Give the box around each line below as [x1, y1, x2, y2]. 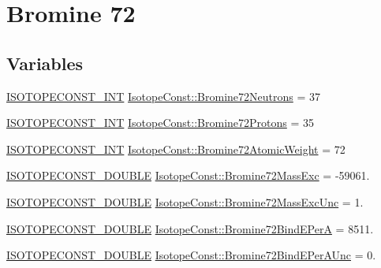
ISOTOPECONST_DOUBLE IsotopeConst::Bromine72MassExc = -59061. [6, 167, 370, 184]
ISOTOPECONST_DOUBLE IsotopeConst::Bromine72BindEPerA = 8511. [6, 220, 374, 236]
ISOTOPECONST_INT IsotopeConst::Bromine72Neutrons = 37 [6, 87, 320, 104]
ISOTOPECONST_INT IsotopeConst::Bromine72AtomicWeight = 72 [6, 140, 346, 157]
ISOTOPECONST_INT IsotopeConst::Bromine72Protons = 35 [6, 114, 315, 131]
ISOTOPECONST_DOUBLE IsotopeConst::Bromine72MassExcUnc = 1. [6, 193, 364, 210]
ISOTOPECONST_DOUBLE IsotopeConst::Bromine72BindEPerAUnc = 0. [6, 247, 376, 263]
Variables [6, 50, 84, 75]
